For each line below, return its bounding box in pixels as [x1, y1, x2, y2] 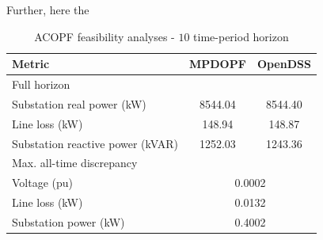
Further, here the [6, 2, 89, 17]
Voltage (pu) [12, 174, 74, 191]
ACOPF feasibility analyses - [34, 28, 175, 44]
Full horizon [12, 76, 70, 93]
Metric [12, 55, 50, 72]
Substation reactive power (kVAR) [12, 135, 178, 151]
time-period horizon [193, 28, 289, 44]
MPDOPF [188, 55, 246, 72]
